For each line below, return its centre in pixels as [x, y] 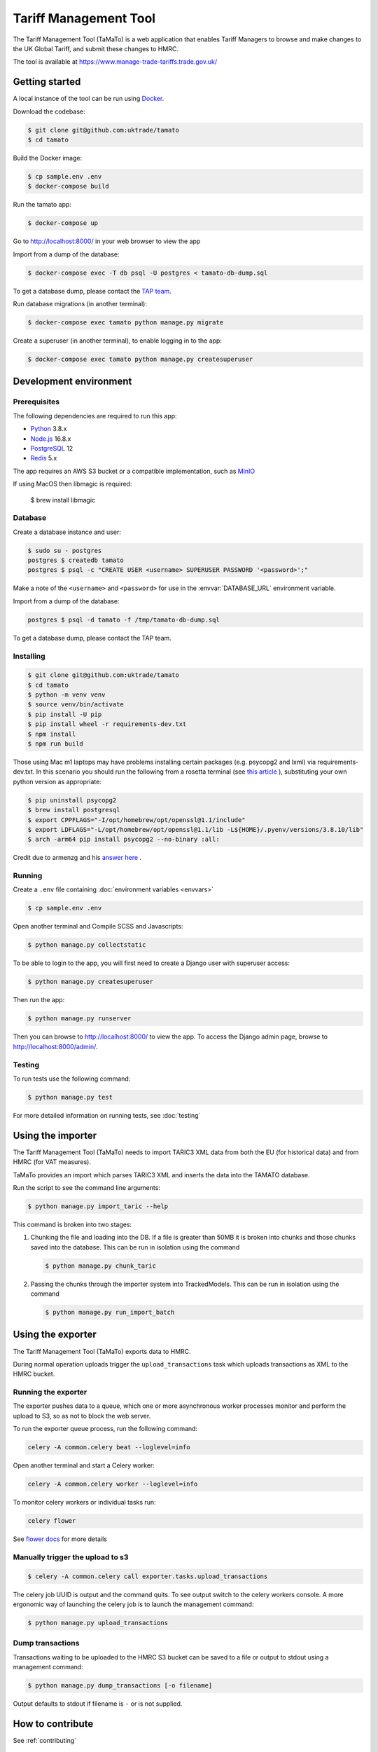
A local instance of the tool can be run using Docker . [89, 99]
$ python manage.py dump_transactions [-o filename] [120, 1686]
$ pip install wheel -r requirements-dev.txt [107, 724]
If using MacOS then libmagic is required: [72, 484]
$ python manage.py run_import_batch [110, 1313]
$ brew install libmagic [63, 500]
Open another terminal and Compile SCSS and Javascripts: [98, 926]
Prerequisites [36, 402]
